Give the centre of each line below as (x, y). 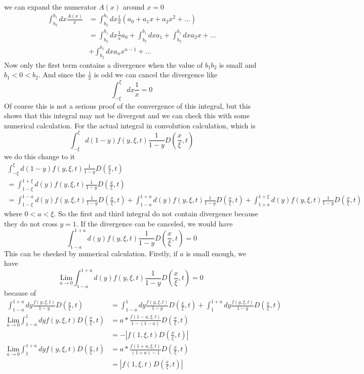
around (134, 7)
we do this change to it (40, 156)
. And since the (62, 75)
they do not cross (31, 223)
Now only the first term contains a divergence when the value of (104, 64)
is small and (238, 64)
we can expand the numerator (50, 7)
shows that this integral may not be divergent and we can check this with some (127, 115)
